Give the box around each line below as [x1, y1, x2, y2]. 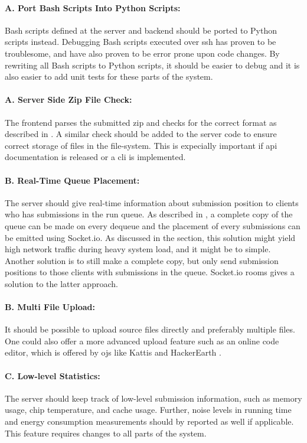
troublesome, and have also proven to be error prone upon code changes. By [5, 47, 280, 59]
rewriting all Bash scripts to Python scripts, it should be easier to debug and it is [5, 58, 300, 71]
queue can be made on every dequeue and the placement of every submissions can [5, 219, 301, 232]
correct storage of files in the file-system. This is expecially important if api [5, 139, 277, 151]
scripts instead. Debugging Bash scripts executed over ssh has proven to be [5, 35, 276, 48]
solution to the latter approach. [5, 277, 118, 289]
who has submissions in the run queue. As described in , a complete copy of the [5, 208, 293, 220]
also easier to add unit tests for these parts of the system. [5, 70, 213, 83]
